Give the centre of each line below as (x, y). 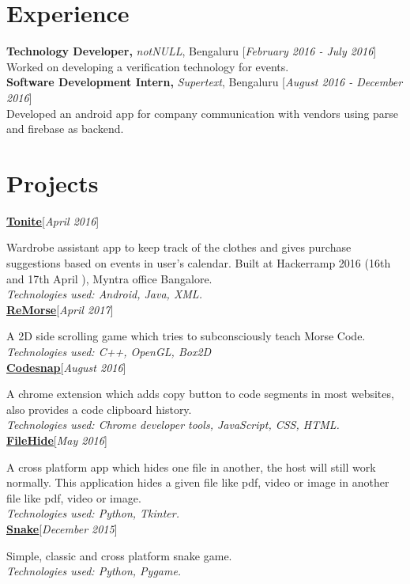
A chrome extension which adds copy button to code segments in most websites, (200, 394)
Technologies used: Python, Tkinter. (93, 513)
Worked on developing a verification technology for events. (148, 66)
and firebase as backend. (65, 129)
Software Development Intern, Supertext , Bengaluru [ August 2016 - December (205, 82)
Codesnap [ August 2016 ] (66, 367)
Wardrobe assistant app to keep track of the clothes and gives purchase (179, 247)
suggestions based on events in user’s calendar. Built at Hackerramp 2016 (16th (199, 263)
